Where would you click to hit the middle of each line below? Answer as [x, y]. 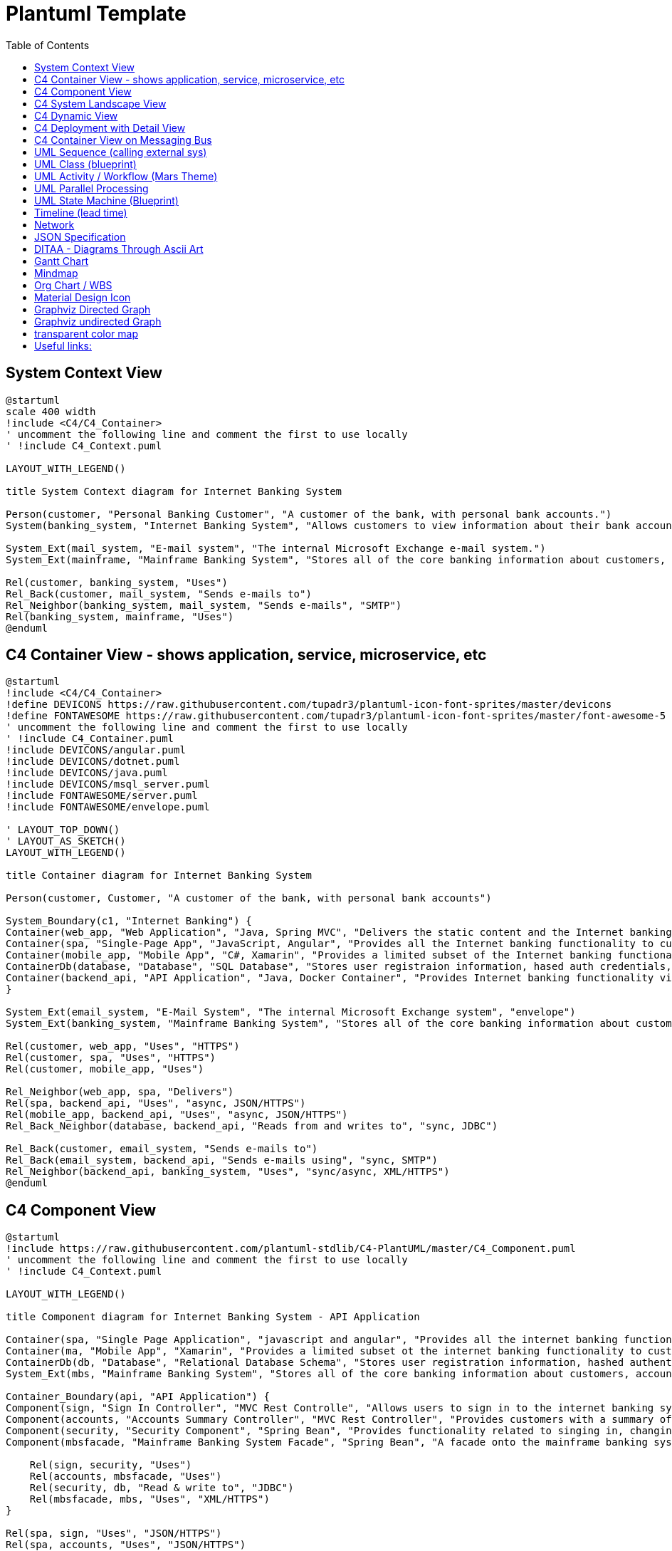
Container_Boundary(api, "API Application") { [138, 1397]
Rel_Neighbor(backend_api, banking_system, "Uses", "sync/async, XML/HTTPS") [228, 1172]
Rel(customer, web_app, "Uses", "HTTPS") [123, 1046]
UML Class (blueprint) [85, 164]
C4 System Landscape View [100, 103]
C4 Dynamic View [76, 115]
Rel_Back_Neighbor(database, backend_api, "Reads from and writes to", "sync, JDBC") [252, 1126]
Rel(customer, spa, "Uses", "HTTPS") [111, 1058]
